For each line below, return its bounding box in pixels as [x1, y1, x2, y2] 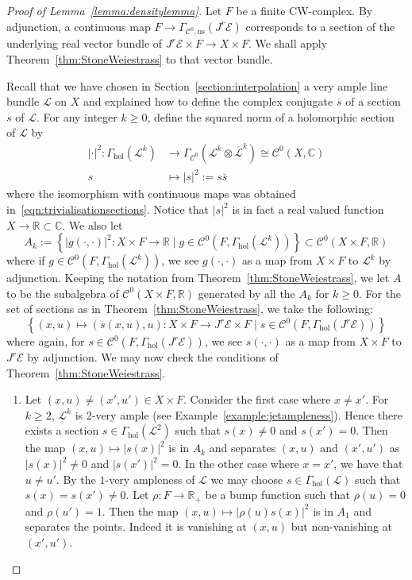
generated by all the [198, 284, 295, 301]
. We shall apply [248, 35, 328, 52]
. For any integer [36, 108, 117, 125]
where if [6, 252, 45, 269]
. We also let [62, 216, 123, 233]
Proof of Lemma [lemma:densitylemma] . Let [6, 2, 222, 18]
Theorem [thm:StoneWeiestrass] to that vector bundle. [6, 50, 273, 67]
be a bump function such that [205, 486, 350, 503]
